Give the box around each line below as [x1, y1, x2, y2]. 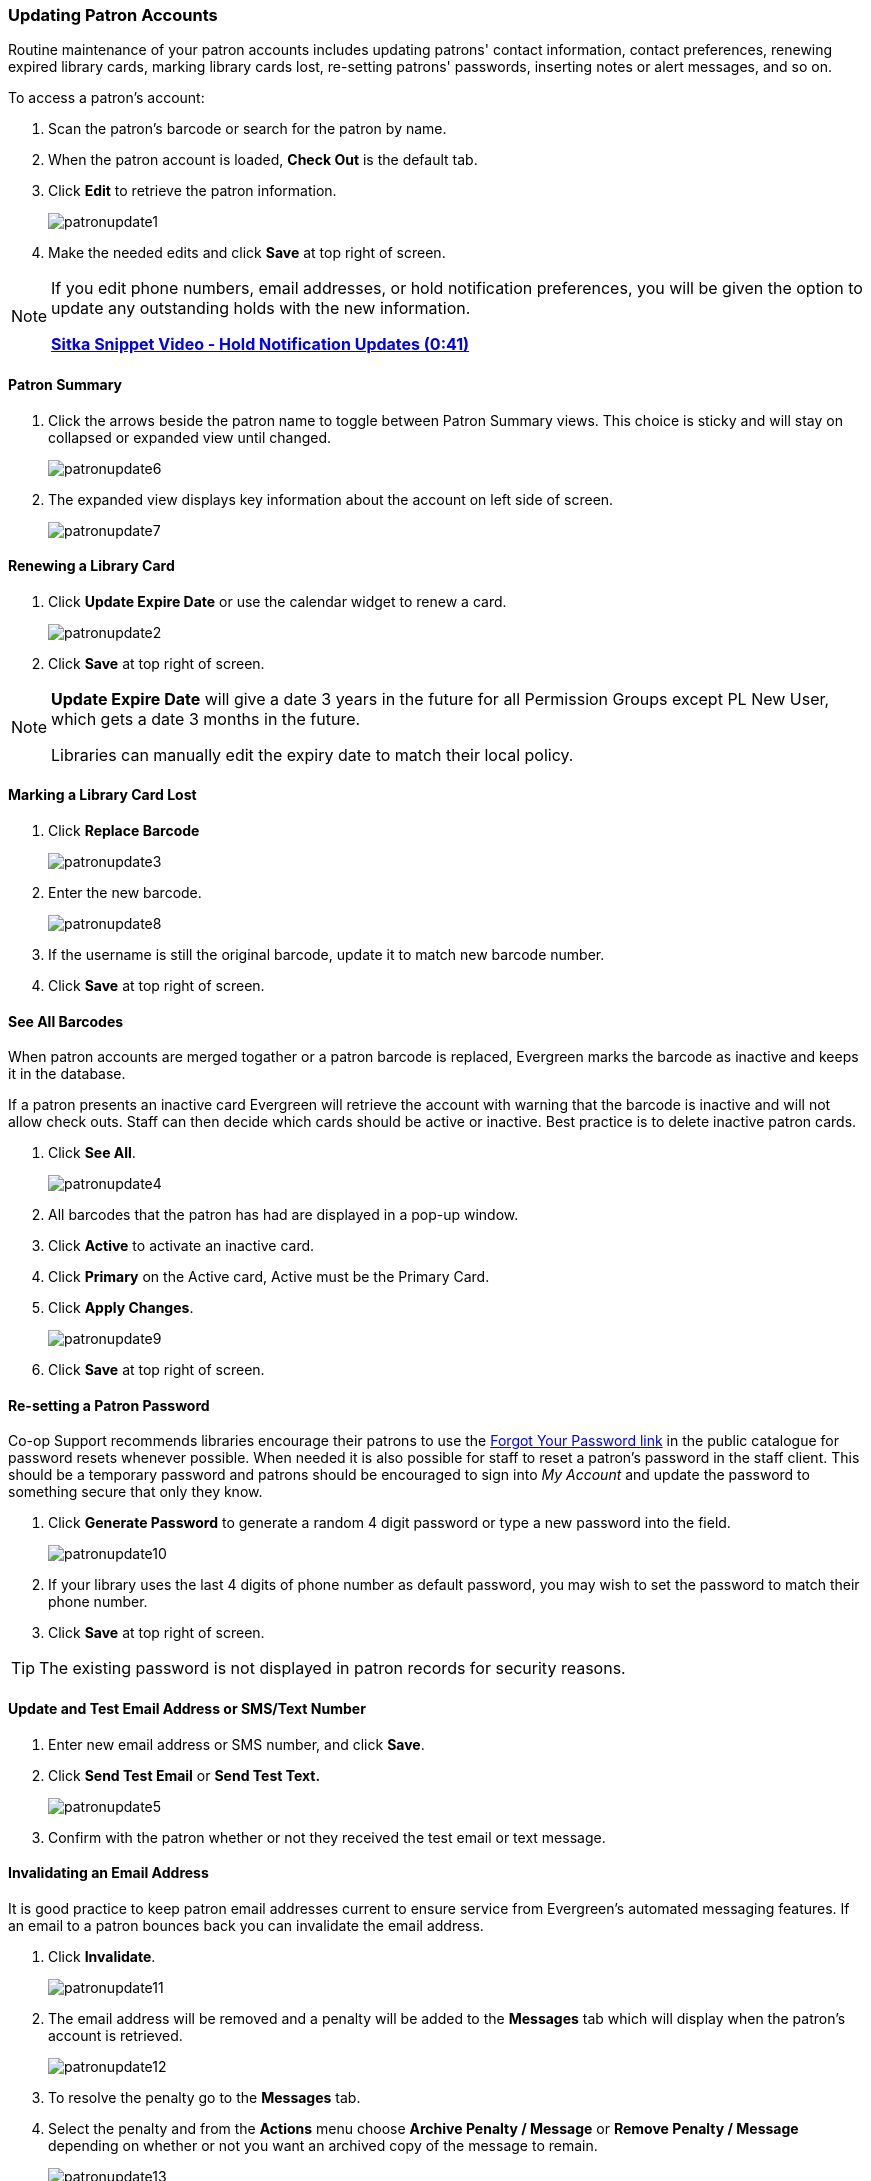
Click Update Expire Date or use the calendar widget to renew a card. [48, 592, 507, 610]
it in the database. [8, 1065, 126, 1083]
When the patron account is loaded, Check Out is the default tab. [48, 151, 478, 169]
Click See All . [48, 1144, 136, 1162]
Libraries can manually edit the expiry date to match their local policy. [51, 744, 574, 765]
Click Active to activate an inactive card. [48, 1237, 315, 1255]
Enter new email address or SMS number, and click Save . [48, 1735, 425, 1753]
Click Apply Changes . [48, 1299, 194, 1317]
